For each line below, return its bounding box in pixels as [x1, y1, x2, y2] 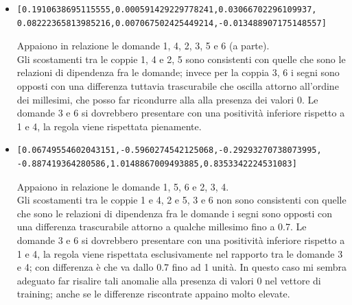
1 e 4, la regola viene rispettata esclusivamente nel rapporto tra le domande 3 [16, 246, 343, 260]
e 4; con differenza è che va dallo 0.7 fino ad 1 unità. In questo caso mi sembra [16, 260, 347, 274]
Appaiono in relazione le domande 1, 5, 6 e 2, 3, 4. [16, 179, 229, 193]
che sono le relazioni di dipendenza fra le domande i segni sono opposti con [16, 206, 333, 220]
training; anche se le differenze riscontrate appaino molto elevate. [16, 286, 290, 301]
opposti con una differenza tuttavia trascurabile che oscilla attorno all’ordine [16, 78, 339, 93]
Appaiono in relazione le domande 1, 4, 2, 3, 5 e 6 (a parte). [16, 38, 270, 53]
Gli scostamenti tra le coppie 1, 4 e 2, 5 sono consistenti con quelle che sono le [16, 51, 346, 66]
